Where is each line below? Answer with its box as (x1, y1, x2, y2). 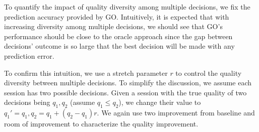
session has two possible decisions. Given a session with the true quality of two (4, 87, 247, 97)
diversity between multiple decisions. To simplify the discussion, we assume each (4, 77, 252, 88)
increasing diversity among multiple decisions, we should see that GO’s (4, 21, 223, 32)
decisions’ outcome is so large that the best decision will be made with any (4, 41, 235, 51)
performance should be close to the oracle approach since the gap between (4, 31, 233, 41)
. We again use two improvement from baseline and (97, 107, 255, 118)
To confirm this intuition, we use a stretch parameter (4, 67, 168, 78)
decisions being (4, 97, 50, 107)
